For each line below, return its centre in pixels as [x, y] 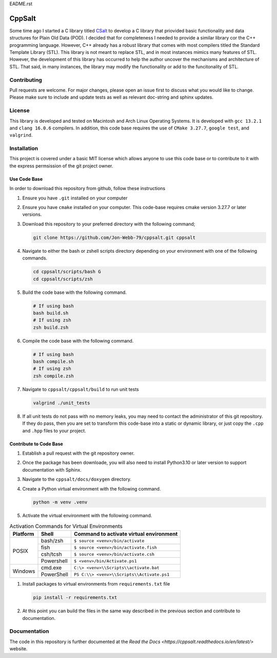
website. [18, 649]
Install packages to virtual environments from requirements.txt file [96, 584]
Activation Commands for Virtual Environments [66, 527]
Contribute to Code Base [36, 444]
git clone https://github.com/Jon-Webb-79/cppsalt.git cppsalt [114, 237]
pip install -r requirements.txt [75, 598]
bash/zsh [52, 541]
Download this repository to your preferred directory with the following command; [109, 224]
